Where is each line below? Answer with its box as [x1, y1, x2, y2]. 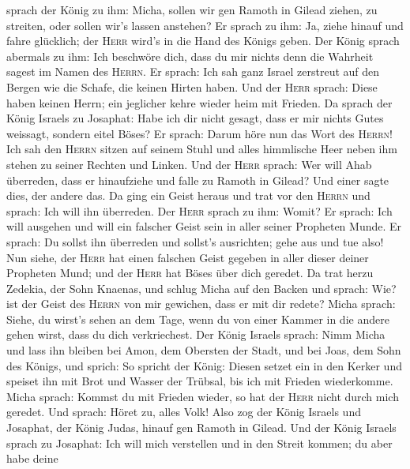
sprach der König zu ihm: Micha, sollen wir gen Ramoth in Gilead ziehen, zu [6, 2, 378, 17]
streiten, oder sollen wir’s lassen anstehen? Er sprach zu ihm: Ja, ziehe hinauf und [6, 17, 404, 33]
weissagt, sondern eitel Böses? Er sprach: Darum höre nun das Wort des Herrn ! [6, 125, 393, 141]
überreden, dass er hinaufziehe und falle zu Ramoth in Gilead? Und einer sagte [6, 171, 389, 188]
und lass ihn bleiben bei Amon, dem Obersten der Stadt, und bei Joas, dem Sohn [6, 342, 401, 358]
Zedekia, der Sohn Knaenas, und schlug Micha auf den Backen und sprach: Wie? [6, 280, 397, 296]
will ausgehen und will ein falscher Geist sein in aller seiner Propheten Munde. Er [6, 218, 402, 234]
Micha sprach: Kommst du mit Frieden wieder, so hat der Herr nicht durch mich [6, 388, 399, 404]
